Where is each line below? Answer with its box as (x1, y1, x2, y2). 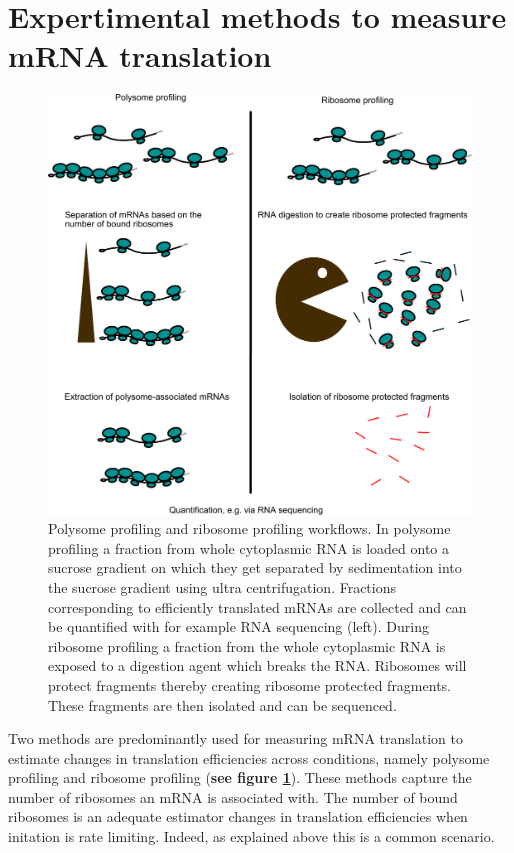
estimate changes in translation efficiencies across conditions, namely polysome (8, 747, 490, 768)
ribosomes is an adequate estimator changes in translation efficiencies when (8, 806, 468, 827)
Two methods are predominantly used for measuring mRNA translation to (8, 728, 463, 749)
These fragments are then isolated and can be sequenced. (48, 694, 397, 715)
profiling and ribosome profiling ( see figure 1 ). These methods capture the (8, 767, 472, 788)
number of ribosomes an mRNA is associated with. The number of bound (8, 786, 458, 807)
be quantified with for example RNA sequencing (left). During (48, 616, 429, 637)
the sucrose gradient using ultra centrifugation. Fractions (48, 576, 397, 597)
